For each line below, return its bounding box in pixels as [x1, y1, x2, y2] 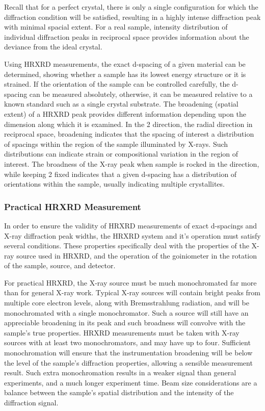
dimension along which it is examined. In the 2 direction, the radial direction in [4, 118, 253, 129]
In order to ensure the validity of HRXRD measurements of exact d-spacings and [4, 220, 257, 230]
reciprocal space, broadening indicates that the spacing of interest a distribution [4, 129, 254, 139]
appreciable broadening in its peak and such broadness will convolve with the [4, 317, 246, 328]
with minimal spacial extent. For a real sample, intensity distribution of [4, 21, 228, 32]
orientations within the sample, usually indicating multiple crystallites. [4, 178, 225, 189]
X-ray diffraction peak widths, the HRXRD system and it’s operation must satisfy [4, 230, 261, 241]
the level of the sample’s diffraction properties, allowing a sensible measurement [4, 357, 253, 368]
